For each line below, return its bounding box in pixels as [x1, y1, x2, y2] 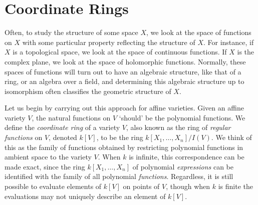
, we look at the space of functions [146, 27, 251, 37]
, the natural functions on [32, 112, 111, 122]
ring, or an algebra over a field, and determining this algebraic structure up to [5, 76, 244, 86]
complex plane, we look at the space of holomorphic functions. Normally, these [5, 56, 246, 66]
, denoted [49, 132, 77, 142]
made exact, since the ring [5, 161, 85, 171]
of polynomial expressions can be [132, 161, 233, 171]
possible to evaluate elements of [5, 181, 102, 191]
